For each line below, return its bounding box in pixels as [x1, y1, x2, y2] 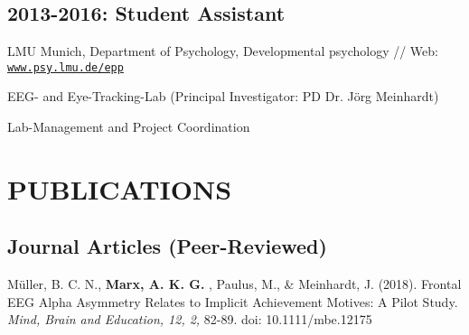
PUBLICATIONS [7, 170, 232, 207]
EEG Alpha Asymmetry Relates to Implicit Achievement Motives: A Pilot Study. [7, 292, 458, 311]
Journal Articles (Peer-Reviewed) [7, 232, 327, 260]
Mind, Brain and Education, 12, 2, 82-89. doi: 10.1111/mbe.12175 [7, 310, 372, 329]
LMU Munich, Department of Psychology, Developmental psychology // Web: [7, 42, 438, 60]
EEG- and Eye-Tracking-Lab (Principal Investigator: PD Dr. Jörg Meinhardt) [7, 87, 439, 106]
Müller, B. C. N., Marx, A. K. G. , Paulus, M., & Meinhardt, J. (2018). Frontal [7, 275, 462, 293]
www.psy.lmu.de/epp [7, 60, 124, 74]
